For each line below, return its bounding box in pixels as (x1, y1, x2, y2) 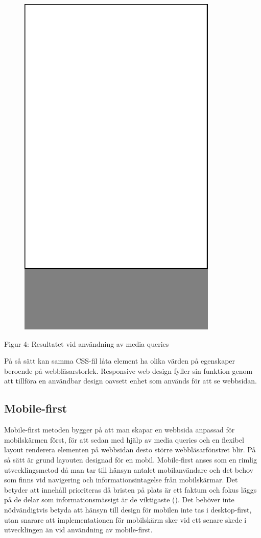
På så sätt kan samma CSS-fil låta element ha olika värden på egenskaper (4, 355, 235, 366)
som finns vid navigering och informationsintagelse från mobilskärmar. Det (4, 474, 238, 485)
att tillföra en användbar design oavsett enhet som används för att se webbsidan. (4, 375, 257, 386)
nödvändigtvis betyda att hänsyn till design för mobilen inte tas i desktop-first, (4, 504, 252, 515)
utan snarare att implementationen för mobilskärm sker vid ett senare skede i (4, 514, 247, 525)
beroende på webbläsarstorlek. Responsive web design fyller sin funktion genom (4, 365, 253, 376)
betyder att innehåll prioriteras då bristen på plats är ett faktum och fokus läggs (4, 484, 257, 495)
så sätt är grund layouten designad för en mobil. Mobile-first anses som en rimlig (4, 454, 257, 465)
